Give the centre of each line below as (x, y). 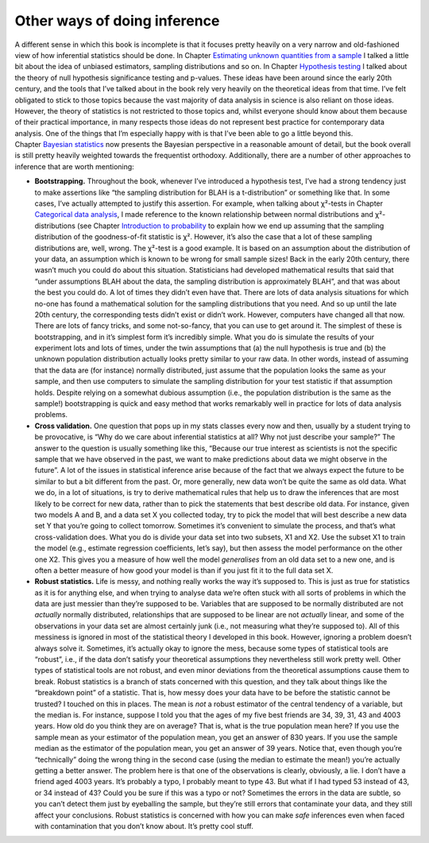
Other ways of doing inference (117, 21)
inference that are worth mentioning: (74, 166)
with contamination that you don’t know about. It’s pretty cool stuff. (144, 826)
